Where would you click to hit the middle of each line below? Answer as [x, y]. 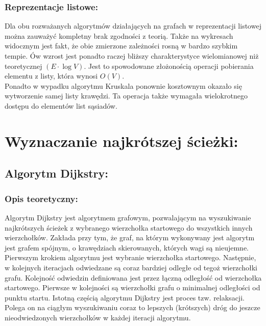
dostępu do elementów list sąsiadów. [61, 105]
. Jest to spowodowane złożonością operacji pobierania [169, 66]
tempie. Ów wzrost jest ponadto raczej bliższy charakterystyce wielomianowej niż [132, 56]
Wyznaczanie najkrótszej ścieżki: [122, 141]
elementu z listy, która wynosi [51, 76]
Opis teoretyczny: [41, 198]
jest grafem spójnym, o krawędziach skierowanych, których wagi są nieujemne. [127, 247]
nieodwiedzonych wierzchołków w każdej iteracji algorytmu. [98, 317]
